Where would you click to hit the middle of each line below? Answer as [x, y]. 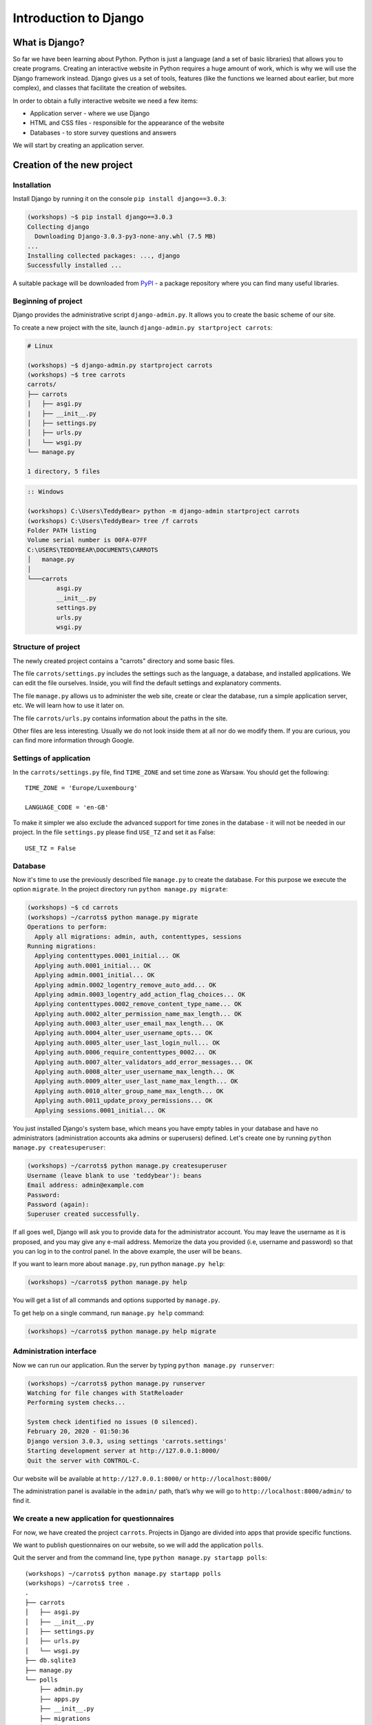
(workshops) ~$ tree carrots [76, 375]
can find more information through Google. [73, 740]
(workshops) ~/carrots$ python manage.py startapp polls [123, 1574]
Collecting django [58, 227]
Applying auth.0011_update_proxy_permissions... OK [124, 1101]
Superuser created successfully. [84, 1214]
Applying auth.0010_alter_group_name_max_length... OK [129, 1091]
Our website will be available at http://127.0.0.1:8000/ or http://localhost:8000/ [142, 1478]
